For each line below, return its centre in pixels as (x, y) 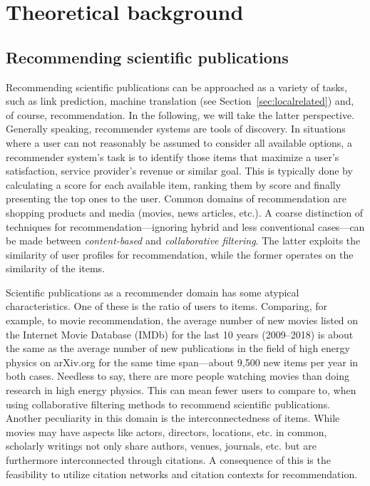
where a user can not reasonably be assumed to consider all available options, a (179, 142)
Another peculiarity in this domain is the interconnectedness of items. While (173, 418)
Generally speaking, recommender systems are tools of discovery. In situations (176, 129)
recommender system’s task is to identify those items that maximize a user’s (173, 156)
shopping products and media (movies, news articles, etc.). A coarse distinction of (185, 212)
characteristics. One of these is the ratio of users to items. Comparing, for (167, 306)
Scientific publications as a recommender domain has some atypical (153, 292)
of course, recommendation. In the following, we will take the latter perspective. (180, 114)
